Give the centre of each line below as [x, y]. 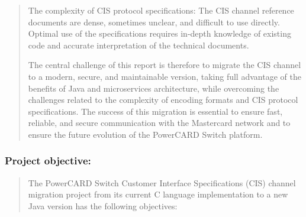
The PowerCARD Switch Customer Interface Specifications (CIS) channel [162, 182]
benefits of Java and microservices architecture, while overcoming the [154, 88]
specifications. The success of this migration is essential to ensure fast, [155, 111]
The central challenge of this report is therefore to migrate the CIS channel [165, 65]
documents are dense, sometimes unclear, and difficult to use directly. [154, 22]
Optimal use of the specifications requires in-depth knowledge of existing [160, 33]
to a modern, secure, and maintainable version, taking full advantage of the [165, 76]
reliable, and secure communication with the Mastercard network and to [159, 123]
